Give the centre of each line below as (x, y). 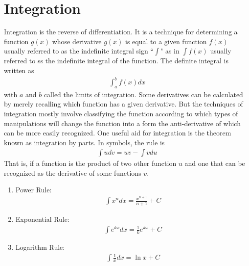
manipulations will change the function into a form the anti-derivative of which (122, 123)
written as (19, 70)
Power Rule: (34, 189)
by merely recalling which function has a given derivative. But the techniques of (124, 104)
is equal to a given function (166, 41)
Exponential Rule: (42, 219)
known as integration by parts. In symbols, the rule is (84, 142)
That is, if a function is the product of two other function (90, 163)
